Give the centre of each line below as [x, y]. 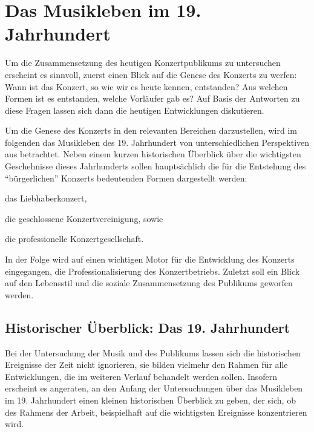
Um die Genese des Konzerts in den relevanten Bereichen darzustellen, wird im [151, 130]
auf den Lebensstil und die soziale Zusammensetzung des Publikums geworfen [149, 283]
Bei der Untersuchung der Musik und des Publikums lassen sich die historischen [153, 352]
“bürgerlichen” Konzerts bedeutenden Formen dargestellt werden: [126, 178]
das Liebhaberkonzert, [46, 198]
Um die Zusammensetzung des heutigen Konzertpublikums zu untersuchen [143, 63]
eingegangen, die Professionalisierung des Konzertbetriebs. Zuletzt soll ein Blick [152, 271]
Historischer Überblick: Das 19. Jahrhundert [148, 327]
